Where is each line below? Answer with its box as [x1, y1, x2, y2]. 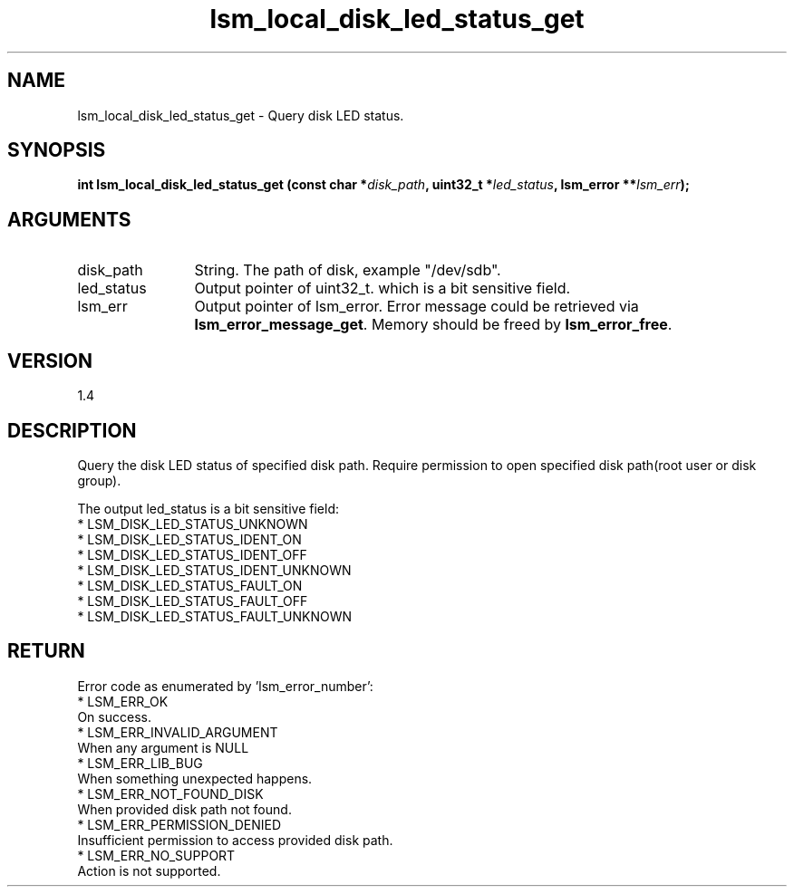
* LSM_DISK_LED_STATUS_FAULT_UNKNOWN [77, 608, 353, 624]
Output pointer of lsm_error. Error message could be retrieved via [194, 297, 639, 316]
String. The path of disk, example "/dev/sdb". [194, 261, 501, 280]
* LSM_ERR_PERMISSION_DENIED [77, 816, 281, 832]
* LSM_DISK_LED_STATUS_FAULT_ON [77, 577, 303, 593]
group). [77, 472, 121, 488]
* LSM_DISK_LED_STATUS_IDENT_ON [77, 531, 302, 547]
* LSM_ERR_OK [77, 693, 169, 709]
